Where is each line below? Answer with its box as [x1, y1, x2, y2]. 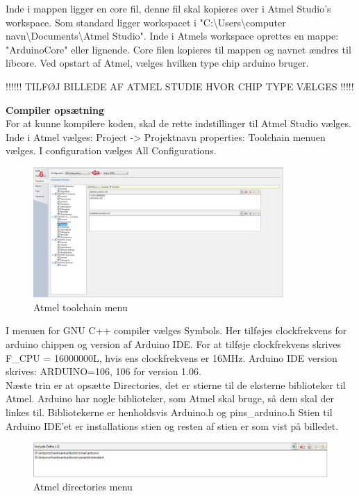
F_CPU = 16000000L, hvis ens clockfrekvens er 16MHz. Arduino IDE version [6, 350, 337, 365]
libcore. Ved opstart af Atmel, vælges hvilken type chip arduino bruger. [6, 56, 309, 70]
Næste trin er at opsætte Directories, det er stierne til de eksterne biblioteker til [6, 377, 346, 392]
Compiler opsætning [6, 102, 105, 117]
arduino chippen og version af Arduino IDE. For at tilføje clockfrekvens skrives [6, 336, 342, 351]
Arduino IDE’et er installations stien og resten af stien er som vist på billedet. [6, 418, 339, 433]
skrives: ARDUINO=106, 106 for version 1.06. [6, 364, 201, 379]
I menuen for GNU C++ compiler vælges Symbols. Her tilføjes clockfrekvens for [6, 323, 347, 338]
